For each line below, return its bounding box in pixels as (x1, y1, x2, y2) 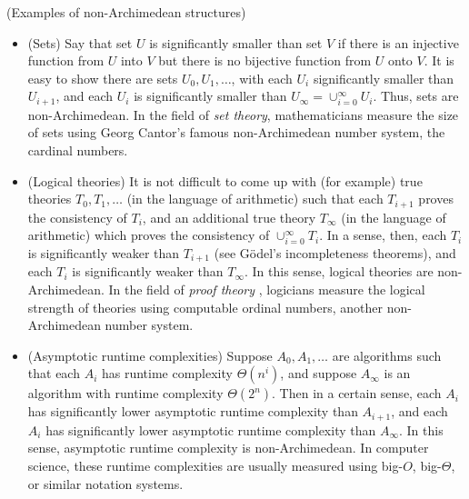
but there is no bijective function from (158, 51, 372, 70)
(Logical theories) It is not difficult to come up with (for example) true (27, 171, 423, 190)
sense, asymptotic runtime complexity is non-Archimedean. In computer (27, 438, 429, 457)
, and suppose (280, 364, 357, 383)
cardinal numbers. (27, 141, 128, 160)
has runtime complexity (101, 364, 233, 383)
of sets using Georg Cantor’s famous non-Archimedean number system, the (27, 123, 445, 142)
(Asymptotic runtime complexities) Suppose (27, 345, 273, 364)
